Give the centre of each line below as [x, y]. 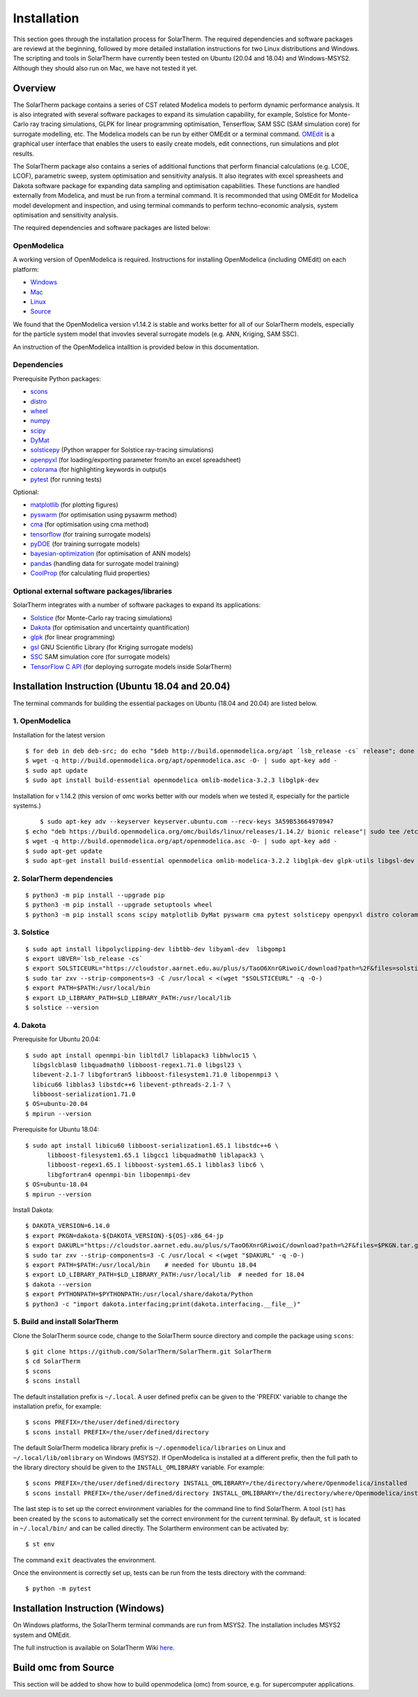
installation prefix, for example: [57, 1406]
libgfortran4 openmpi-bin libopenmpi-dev [119, 1175]
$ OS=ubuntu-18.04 [57, 1184]
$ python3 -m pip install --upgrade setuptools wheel [119, 905]
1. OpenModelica [42, 721]
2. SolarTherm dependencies [63, 878]
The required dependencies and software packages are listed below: [111, 228]
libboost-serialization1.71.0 [84, 1095]
